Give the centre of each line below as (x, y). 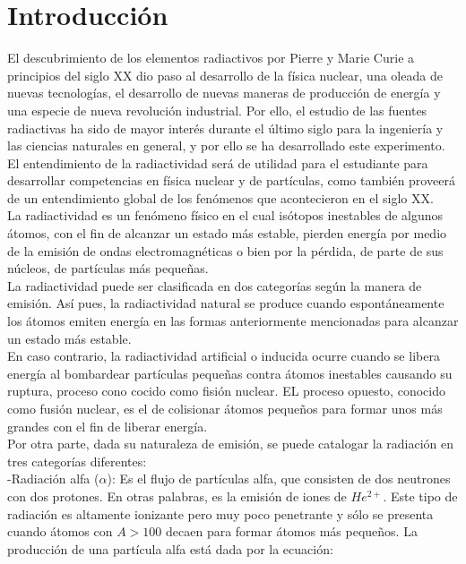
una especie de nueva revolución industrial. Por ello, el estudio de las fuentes (217, 110)
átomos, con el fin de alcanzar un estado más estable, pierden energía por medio (227, 233)
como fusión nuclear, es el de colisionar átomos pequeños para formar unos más (225, 408)
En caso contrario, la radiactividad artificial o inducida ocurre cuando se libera (224, 356)
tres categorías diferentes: (77, 461)
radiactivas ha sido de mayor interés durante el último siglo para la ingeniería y (225, 128)
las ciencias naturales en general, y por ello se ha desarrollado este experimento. (226, 145)
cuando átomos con (60, 531)
